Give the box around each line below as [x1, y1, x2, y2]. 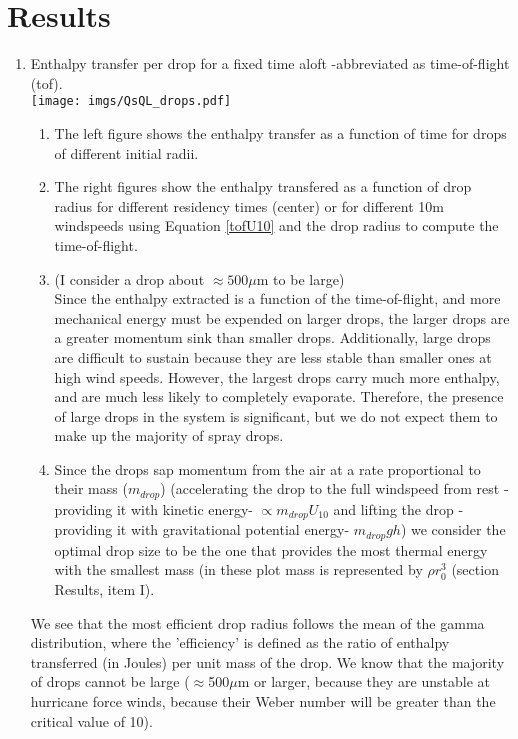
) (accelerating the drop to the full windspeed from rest [160, 478, 500, 499]
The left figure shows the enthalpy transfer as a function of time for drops [54, 122, 507, 143]
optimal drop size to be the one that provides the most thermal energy [54, 539, 488, 560]
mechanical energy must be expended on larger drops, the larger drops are [54, 307, 510, 328]
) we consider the [400, 519, 506, 540]
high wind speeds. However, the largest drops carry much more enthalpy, [54, 366, 500, 387]
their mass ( [54, 478, 128, 499]
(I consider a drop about [54, 268, 205, 289]
